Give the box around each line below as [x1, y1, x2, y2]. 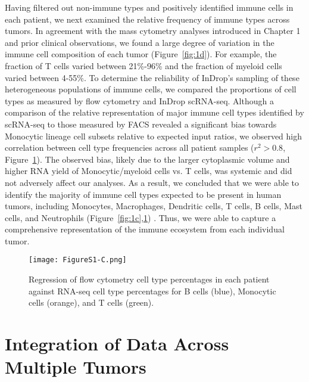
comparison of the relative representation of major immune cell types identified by [5, 106, 304, 119]
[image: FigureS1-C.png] [29, 256, 127, 265]
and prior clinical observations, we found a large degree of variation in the [5, 36, 274, 48]
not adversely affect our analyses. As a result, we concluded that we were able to [5, 176, 299, 188]
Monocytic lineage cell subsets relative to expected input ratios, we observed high [5, 129, 302, 142]
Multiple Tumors [5, 355, 146, 379]
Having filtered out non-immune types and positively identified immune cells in [5, 1, 294, 13]
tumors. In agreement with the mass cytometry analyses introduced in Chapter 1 [5, 24, 301, 37]
